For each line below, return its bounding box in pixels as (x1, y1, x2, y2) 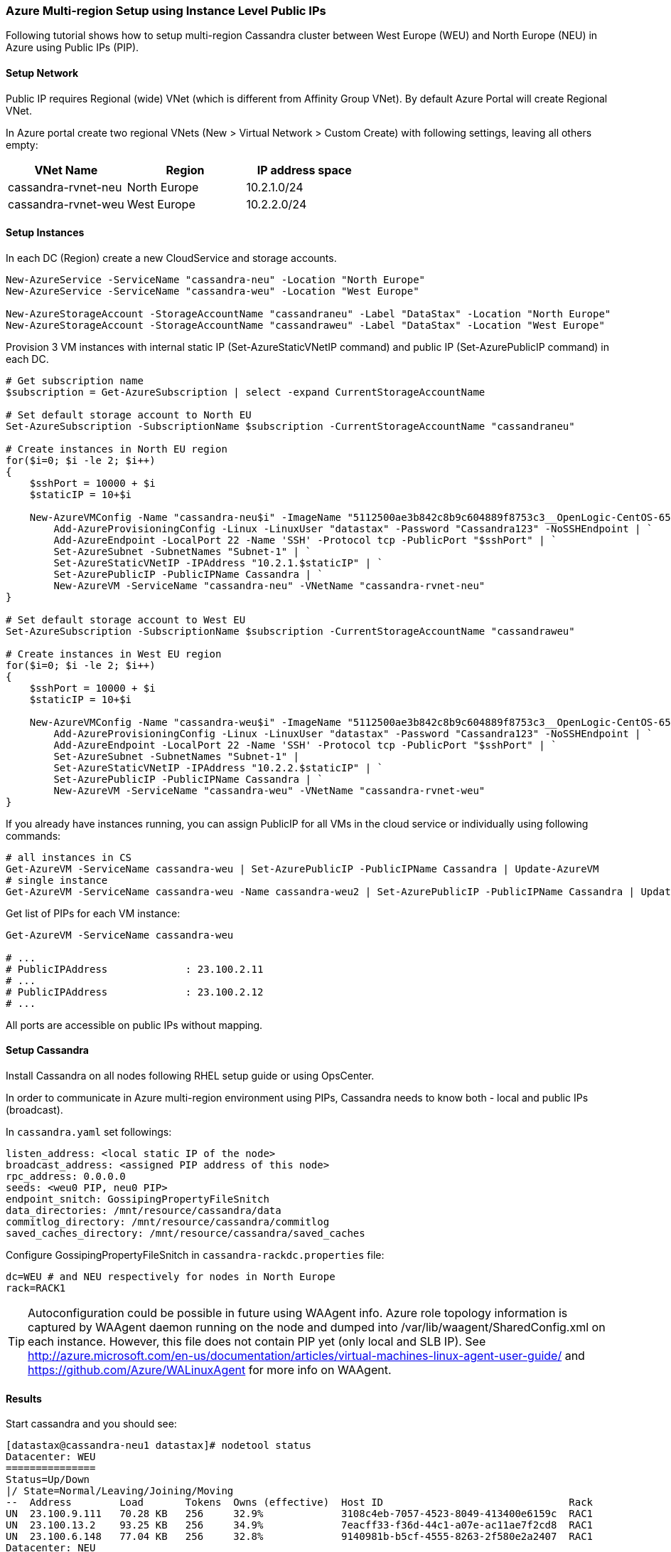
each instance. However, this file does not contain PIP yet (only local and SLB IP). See (28, 1334, 486, 1349)
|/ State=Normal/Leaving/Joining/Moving (6, 1485, 234, 1497)
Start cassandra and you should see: (6, 1418, 177, 1430)
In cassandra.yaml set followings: (6, 1126, 172, 1139)
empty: (6, 138, 38, 151)
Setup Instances (6, 226, 85, 239)
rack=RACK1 (6, 1282, 66, 1294)
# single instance (6, 874, 108, 886)
